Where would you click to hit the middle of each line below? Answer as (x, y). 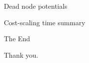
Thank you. (21, 55)
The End (17, 39)
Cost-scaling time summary (45, 22)
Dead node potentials (36, 6)
